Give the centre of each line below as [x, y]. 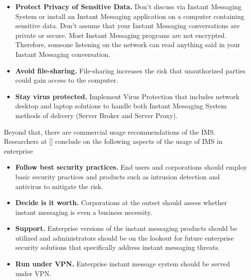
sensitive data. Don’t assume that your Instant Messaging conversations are [127, 26]
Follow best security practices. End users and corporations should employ [131, 167]
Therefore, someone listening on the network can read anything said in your [128, 44]
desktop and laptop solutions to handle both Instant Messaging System [121, 106]
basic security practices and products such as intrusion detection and [118, 176]
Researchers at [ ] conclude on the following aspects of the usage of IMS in [113, 141]
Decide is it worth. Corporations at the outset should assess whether [121, 202]
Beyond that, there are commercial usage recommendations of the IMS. [110, 131]
